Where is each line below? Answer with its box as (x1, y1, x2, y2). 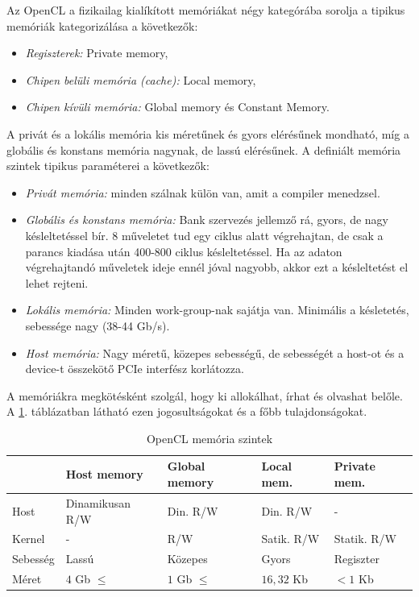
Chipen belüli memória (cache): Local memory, (25, 71, 256, 88)
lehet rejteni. (25, 274, 89, 291)
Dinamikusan (65, 494, 131, 511)
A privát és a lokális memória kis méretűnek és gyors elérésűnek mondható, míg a (6, 125, 409, 142)
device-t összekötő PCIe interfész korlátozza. (25, 360, 244, 377)
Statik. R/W (334, 530, 396, 547)
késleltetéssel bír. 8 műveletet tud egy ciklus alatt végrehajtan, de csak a (25, 226, 384, 243)
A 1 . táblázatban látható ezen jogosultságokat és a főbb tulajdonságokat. (6, 403, 367, 420)
